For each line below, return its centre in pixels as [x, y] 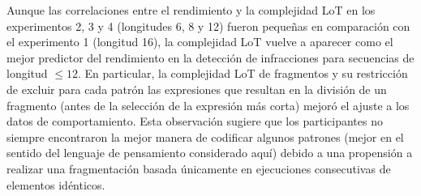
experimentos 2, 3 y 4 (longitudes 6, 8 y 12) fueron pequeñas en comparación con [208, 26]
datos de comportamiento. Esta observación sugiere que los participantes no [195, 121]
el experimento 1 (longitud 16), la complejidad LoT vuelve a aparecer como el [200, 42]
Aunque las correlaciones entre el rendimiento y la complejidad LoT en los [191, 10]
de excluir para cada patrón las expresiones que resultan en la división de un [197, 89]
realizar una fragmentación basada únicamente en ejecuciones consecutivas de [199, 168]
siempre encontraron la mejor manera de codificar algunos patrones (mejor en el [205, 136]
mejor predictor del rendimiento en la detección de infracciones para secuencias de [210, 57]
